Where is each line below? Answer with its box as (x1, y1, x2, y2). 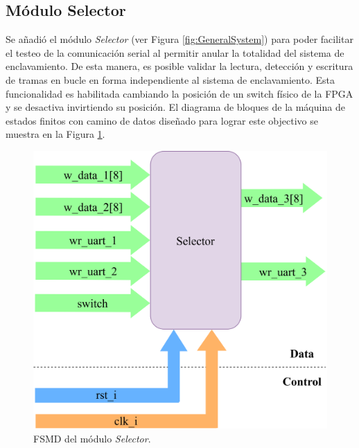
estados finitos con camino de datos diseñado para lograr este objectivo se (6, 113, 318, 127)
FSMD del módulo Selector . (33, 431, 151, 445)
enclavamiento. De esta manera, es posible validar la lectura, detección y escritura (6, 59, 353, 73)
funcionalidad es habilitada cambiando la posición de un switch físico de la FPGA (6, 86, 353, 100)
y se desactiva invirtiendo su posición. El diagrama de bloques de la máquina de (6, 100, 345, 114)
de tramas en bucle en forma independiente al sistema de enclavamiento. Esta (6, 72, 335, 87)
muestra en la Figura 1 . (6, 127, 105, 141)
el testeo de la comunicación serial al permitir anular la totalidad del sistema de (6, 45, 344, 60)
